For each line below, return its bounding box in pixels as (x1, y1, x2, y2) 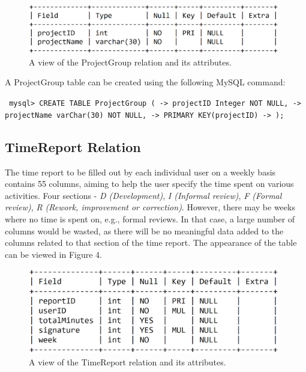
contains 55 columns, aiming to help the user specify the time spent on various (5, 177, 294, 190)
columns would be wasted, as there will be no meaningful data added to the (5, 224, 284, 237)
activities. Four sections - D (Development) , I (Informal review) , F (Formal (5, 189, 282, 201)
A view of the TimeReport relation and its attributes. (29, 355, 226, 368)
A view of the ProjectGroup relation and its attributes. (29, 55, 232, 68)
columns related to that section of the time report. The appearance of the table (5, 236, 297, 249)
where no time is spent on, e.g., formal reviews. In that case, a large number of (5, 212, 295, 225)
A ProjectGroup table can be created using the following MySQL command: (5, 76, 286, 88)
